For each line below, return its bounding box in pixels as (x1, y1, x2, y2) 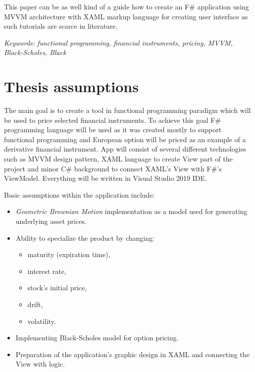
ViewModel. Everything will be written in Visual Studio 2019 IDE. (4, 173, 207, 183)
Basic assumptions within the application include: (4, 189, 155, 200)
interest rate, (27, 266, 66, 276)
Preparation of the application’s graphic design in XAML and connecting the (15, 349, 250, 359)
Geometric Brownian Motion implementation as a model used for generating (15, 206, 248, 216)
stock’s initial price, (27, 282, 87, 293)
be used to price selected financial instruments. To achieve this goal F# (4, 114, 221, 125)
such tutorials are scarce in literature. (4, 21, 118, 31)
